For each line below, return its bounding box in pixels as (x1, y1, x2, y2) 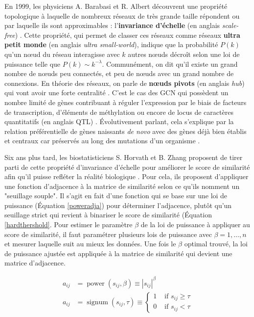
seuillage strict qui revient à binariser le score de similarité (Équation (4, 210, 212, 220)
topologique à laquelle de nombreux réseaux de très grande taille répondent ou (4, 10, 240, 21)
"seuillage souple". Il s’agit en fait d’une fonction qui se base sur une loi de (4, 190, 228, 201)
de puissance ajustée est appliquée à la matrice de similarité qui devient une (4, 248, 232, 258)
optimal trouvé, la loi (184, 238, 248, 249)
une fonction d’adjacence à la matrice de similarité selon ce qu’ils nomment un (4, 181, 240, 191)
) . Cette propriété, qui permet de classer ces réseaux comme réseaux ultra (15, 29, 240, 40)
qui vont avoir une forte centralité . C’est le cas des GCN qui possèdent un (4, 87, 229, 98)
